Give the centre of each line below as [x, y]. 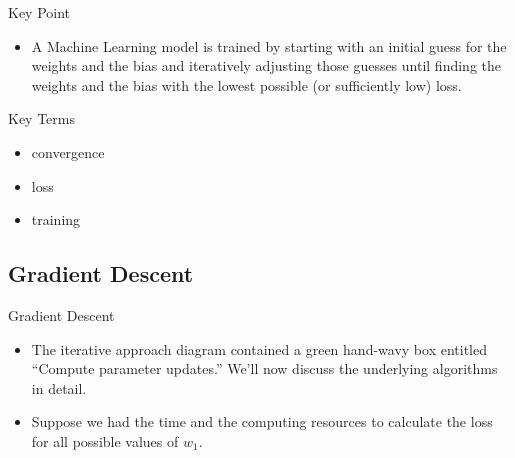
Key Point [39, 12]
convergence [68, 151]
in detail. [59, 387]
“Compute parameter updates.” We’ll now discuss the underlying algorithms [264, 368]
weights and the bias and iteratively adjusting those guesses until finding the [266, 65]
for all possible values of [105, 440]
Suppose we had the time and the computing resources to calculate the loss [262, 421]
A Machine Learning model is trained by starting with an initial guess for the [269, 45]
